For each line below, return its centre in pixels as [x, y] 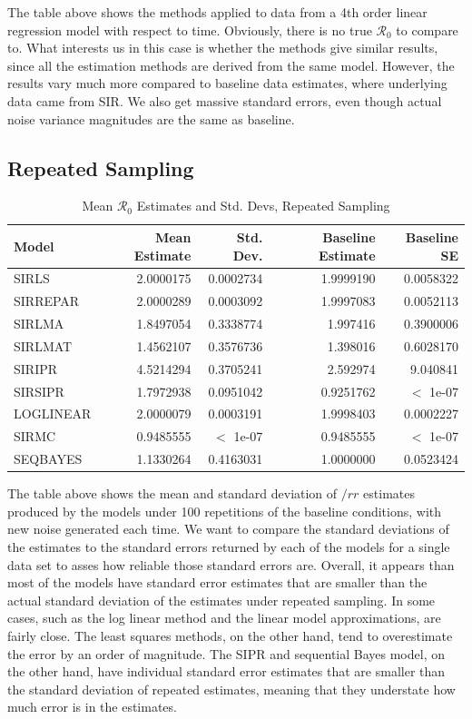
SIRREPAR [47, 301]
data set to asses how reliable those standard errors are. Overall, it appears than [231, 564]
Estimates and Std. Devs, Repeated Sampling [263, 206]
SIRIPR [36, 368]
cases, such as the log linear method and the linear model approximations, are [224, 618]
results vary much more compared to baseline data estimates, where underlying [227, 83]
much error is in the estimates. [92, 707]
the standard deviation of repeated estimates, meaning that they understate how [231, 689]
